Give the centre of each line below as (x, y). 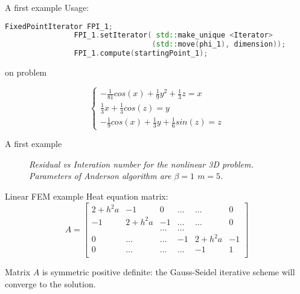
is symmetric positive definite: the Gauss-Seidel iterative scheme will (168, 272)
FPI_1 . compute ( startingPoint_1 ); (141, 54)
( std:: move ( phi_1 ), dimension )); (219, 44)
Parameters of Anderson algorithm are (100, 176)
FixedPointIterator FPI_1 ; (59, 26)
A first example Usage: (47, 7)
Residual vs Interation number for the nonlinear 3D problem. (141, 164)
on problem (26, 72)
